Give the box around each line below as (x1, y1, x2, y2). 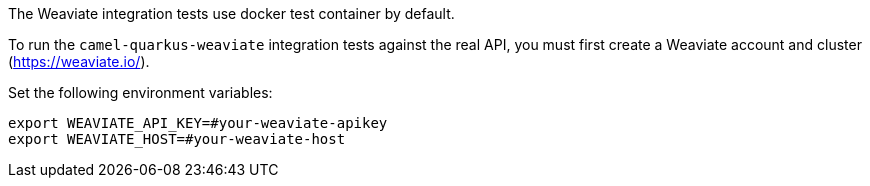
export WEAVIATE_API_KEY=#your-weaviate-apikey (8, 115, 388, 131)
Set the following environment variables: (8, 84, 273, 101)
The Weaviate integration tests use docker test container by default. (8, 5, 455, 22)
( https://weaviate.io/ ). (8, 53, 150, 70)
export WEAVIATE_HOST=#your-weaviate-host (8, 131, 346, 147)
